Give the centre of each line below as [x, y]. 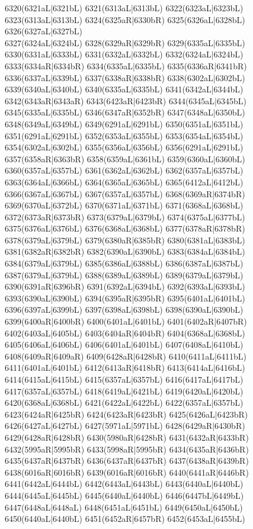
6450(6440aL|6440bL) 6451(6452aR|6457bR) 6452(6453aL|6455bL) [125, 519]
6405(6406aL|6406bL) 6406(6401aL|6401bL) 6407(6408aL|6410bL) [124, 344]
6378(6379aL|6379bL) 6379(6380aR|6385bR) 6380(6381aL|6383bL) [125, 240]
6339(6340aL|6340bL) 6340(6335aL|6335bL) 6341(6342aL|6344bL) [124, 89]
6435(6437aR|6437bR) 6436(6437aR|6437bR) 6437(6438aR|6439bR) [127, 461]
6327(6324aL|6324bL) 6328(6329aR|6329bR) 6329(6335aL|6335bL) [125, 42]
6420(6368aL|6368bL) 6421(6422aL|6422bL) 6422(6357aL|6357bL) [124, 403]
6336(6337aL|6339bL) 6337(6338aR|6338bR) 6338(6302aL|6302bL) [125, 77]
